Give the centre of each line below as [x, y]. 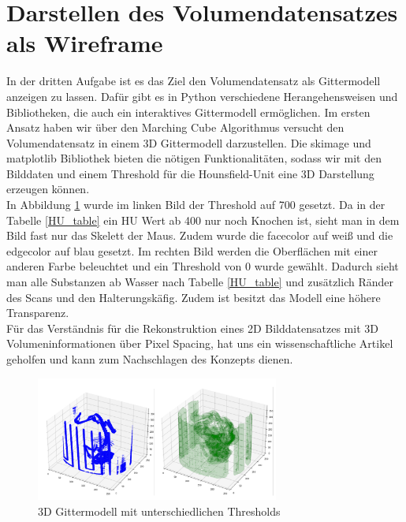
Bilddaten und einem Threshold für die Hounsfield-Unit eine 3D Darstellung [190, 173]
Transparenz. [38, 313]
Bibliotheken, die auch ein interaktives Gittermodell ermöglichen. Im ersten [188, 112]
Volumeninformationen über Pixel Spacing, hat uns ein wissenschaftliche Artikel [200, 343]
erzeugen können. [48, 189]
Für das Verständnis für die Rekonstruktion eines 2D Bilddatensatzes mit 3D [192, 328]
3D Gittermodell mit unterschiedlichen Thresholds [159, 511]
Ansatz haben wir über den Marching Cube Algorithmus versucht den [175, 127]
